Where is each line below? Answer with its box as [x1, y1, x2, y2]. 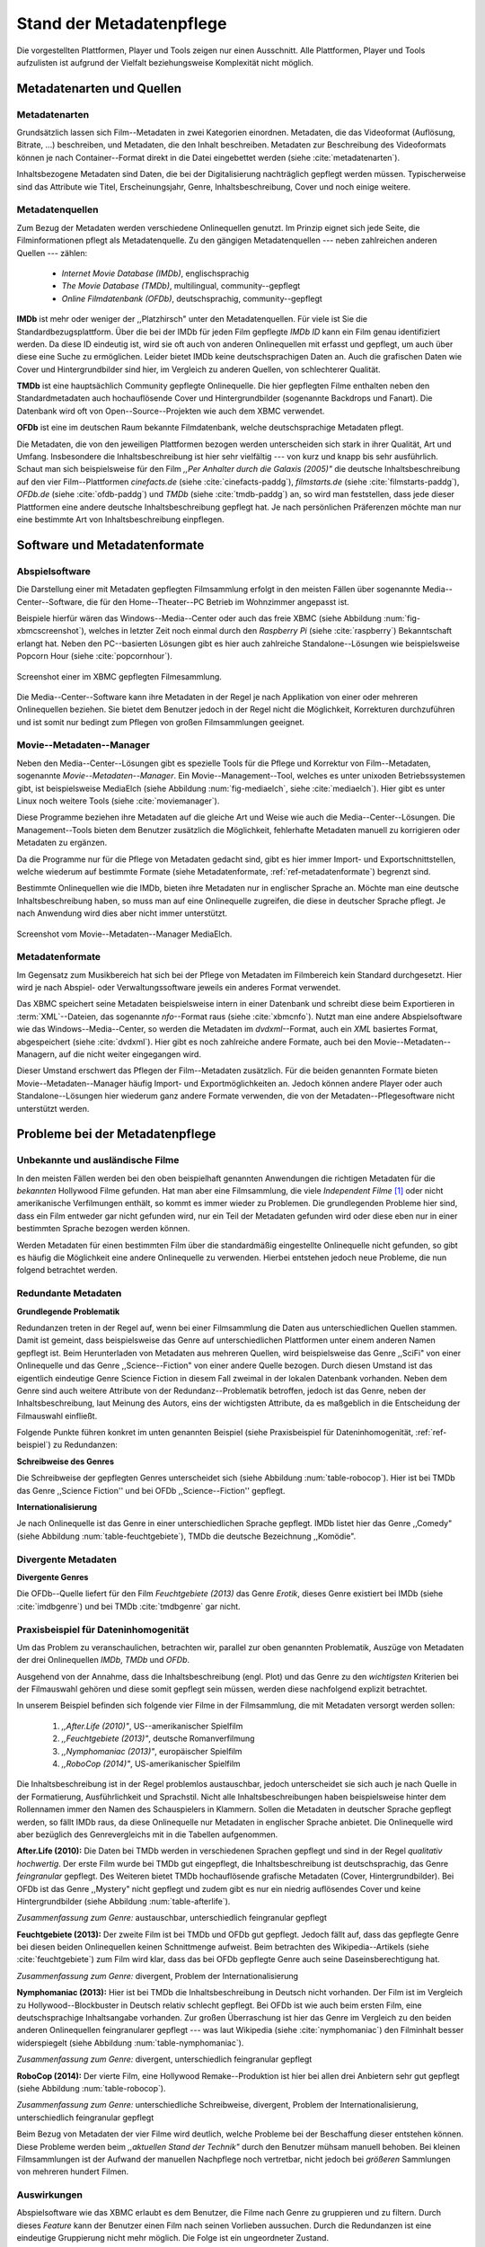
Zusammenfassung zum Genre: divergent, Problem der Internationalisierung [16, 1970, 299, 1981]
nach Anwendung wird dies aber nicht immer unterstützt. [16, 908, 228, 919]
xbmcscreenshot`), [16, 626, 87, 636]
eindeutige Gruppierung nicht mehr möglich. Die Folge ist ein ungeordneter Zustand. [16, 2233, 330, 2243]
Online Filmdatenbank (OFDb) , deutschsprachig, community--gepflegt [61, 293, 322, 304]
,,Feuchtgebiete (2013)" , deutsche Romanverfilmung [61, 1733, 255, 1744]
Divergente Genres [16, 1571, 89, 1582]
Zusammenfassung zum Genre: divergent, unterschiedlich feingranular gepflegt [16, 2054, 313, 2065]
